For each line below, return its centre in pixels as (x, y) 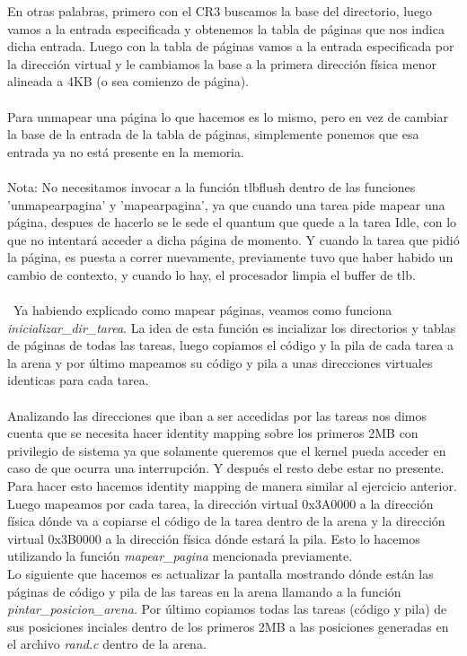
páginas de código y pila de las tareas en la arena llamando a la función (204, 591)
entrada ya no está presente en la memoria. (126, 151)
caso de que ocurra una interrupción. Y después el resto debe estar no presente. (226, 468)
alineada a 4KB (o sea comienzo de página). (128, 81)
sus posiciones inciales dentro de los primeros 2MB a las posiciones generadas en (228, 626)
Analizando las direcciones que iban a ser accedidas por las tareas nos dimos (217, 415)
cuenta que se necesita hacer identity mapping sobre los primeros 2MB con (213, 433)
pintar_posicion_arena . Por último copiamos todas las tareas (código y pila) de (227, 609)
